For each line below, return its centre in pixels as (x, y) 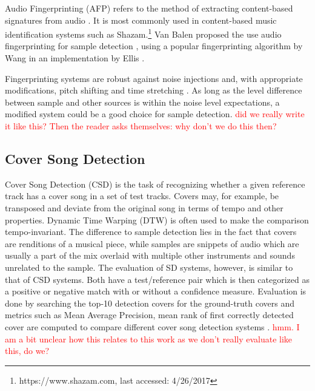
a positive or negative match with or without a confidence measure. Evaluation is (156, 291)
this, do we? (27, 351)
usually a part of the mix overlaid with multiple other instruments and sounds (150, 255)
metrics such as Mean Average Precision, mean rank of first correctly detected (149, 315)
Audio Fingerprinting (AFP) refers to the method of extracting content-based (149, 8)
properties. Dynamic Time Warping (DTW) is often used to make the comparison (157, 219)
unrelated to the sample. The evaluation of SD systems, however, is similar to (149, 267)
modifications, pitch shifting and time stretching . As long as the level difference (154, 90)
